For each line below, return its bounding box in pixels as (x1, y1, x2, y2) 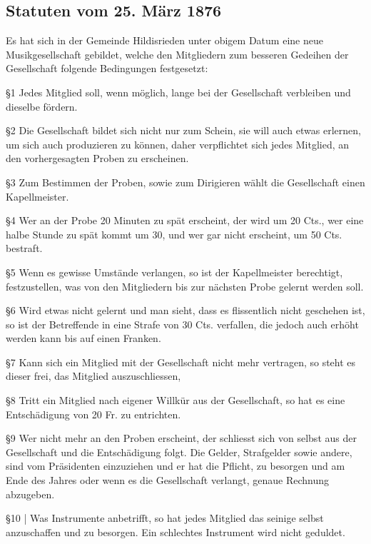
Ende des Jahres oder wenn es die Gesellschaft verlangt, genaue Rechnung (6, 473, 330, 488)
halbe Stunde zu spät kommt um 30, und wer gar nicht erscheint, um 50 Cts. (6, 226, 342, 241)
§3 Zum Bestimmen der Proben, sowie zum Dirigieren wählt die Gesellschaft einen (6, 174, 365, 189)
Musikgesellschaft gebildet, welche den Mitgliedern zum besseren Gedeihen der (6, 46, 349, 61)
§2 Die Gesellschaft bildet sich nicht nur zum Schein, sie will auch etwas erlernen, (6, 123, 361, 138)
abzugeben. (6, 486, 55, 501)
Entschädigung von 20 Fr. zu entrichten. (6, 406, 181, 421)
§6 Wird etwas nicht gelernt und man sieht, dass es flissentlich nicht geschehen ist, (6, 303, 365, 318)
